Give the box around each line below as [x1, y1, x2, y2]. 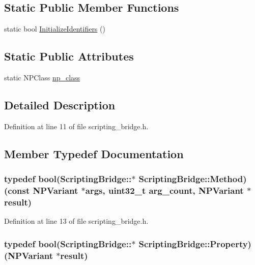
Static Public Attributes [4, 48, 134, 64]
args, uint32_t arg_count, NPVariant [85, 184, 244, 197]
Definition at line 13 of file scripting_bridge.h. [4, 216, 149, 226]
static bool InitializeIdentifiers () [4, 23, 105, 34]
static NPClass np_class [4, 72, 80, 82]
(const [4, 184, 30, 197]
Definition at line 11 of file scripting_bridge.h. [4, 121, 149, 131]
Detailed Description [4, 97, 116, 112]
